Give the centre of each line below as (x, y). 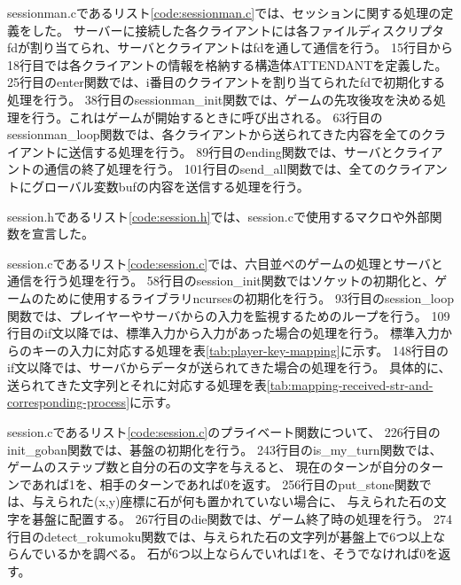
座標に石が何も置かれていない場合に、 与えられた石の (277, 501)
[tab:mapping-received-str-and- (350, 384)
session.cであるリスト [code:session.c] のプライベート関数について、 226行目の (224, 432)
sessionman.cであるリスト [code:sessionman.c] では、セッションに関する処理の (224, 12)
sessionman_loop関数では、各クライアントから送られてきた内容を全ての (215, 134)
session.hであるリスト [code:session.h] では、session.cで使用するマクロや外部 (219, 216)
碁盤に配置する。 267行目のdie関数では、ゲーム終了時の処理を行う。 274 (242, 519)
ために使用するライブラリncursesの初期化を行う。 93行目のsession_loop (249, 297)
